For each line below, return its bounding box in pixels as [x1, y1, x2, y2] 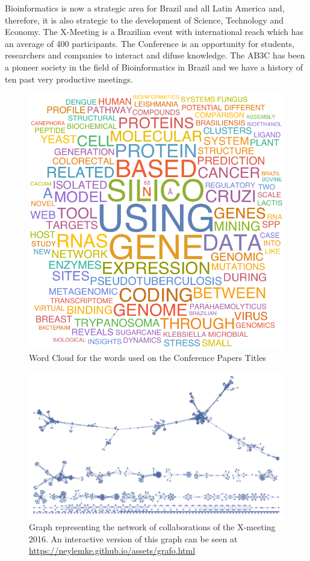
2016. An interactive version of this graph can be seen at [29, 532, 238, 545]
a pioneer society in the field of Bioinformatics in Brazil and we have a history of [5, 60, 303, 73]
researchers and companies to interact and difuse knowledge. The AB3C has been [5, 49, 305, 61]
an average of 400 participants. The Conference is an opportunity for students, [5, 37, 294, 49]
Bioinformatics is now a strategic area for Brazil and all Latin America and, [5, 2, 285, 14]
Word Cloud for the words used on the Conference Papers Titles [29, 351, 266, 363]
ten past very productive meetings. [5, 72, 133, 85]
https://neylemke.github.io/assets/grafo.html [29, 544, 196, 557]
